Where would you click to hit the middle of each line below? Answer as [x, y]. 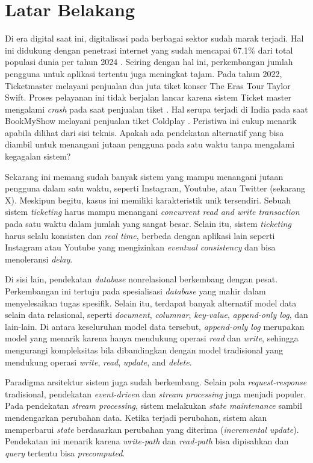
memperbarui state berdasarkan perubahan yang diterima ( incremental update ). [152, 429]
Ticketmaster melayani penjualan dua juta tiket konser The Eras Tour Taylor [148, 85]
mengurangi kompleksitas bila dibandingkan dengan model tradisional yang [144, 350]
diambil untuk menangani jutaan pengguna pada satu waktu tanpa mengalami [150, 144]
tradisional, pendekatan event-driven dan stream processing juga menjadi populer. [156, 393]
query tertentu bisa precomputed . [65, 452]
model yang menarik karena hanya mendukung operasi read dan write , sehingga [152, 338]
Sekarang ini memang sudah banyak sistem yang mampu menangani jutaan [144, 176]
